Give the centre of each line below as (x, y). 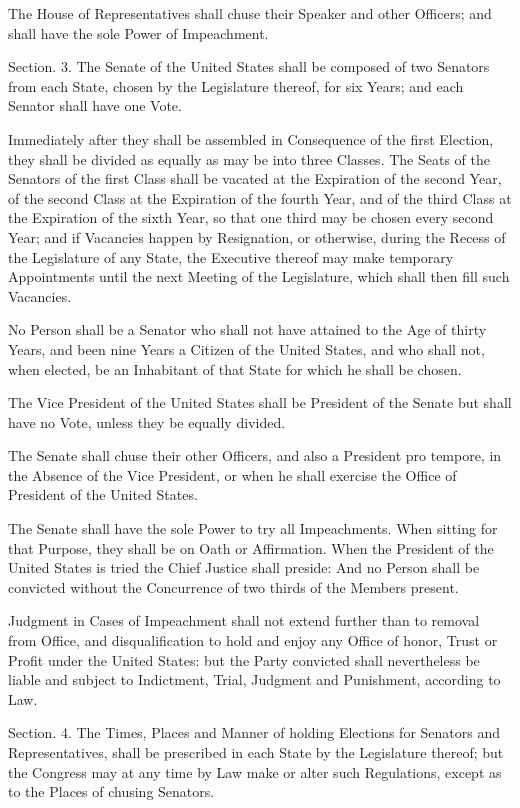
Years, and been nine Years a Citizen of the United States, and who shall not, (246, 348)
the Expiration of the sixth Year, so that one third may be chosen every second (251, 217)
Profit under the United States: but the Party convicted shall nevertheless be (244, 659)
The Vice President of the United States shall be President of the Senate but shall (260, 402)
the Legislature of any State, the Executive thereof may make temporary (231, 256)
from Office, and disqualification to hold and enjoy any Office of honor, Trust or (253, 640)
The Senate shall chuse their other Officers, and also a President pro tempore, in (255, 455)
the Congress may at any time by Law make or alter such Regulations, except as (255, 771)
